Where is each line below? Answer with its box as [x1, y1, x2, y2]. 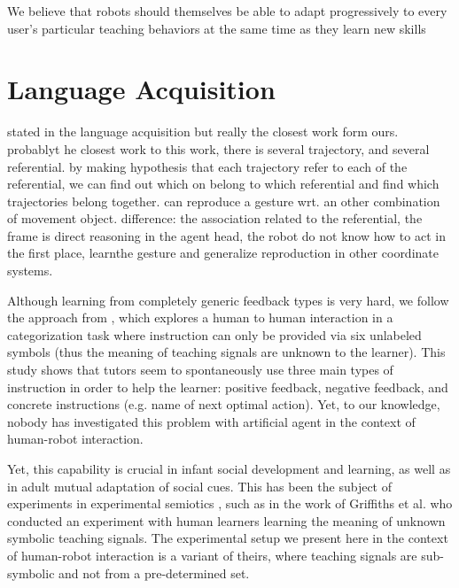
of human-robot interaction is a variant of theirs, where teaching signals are [7, 545, 417, 564]
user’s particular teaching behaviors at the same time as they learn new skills [7, 19, 426, 37]
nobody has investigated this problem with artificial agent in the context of [7, 412, 416, 430]
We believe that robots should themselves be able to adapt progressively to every [7, 2, 447, 19]
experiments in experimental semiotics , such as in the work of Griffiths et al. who [7, 494, 453, 513]
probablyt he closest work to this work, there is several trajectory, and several [7, 139, 430, 158]
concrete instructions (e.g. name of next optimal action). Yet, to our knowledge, [7, 395, 440, 414]
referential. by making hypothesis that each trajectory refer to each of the [7, 157, 408, 175]
